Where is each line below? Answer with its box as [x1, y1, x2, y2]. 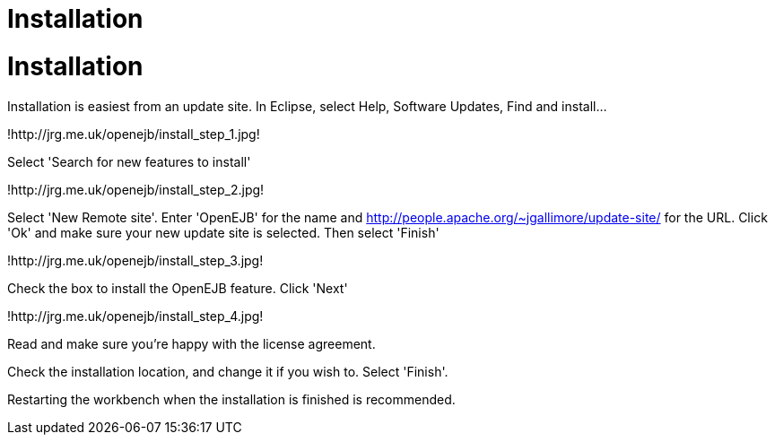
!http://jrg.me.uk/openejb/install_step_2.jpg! [7, 181, 265, 197]
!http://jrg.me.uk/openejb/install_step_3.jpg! [7, 252, 264, 268]
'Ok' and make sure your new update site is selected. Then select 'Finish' [7, 224, 440, 240]
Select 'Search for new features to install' [7, 153, 251, 169]
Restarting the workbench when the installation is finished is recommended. [7, 391, 456, 407]
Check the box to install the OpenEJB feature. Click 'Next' [7, 280, 348, 296]
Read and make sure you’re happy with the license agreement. [7, 335, 376, 351]
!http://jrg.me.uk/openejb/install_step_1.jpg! [7, 126, 260, 142]
